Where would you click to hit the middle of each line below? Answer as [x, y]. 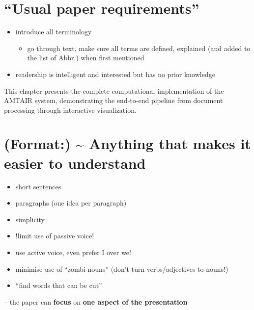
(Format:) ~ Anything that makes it [127, 143]
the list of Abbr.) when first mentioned [86, 58]
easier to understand [75, 163]
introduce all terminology [54, 32]
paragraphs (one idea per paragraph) [71, 203]
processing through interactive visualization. [70, 110]
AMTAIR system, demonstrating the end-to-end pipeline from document [113, 100]
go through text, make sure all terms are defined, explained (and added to [139, 48]
